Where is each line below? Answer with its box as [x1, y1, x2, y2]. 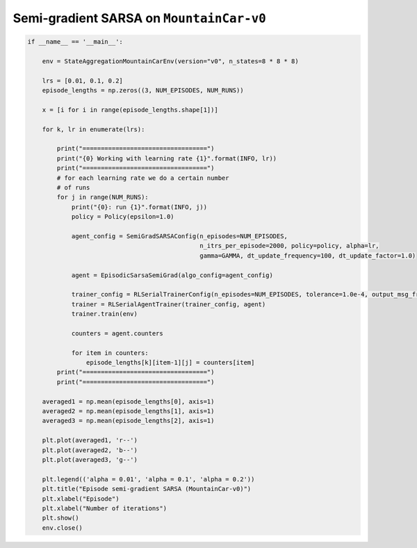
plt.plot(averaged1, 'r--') [42, 436, 138, 445]
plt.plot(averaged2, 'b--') [42, 446, 138, 454]
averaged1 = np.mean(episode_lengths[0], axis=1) [42, 397, 215, 406]
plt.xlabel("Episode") [42, 495, 120, 503]
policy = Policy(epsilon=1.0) [71, 213, 174, 221]
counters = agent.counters [71, 329, 163, 337]
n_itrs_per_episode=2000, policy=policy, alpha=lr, [199, 242, 379, 250]
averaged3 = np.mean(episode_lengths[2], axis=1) [42, 417, 215, 425]
